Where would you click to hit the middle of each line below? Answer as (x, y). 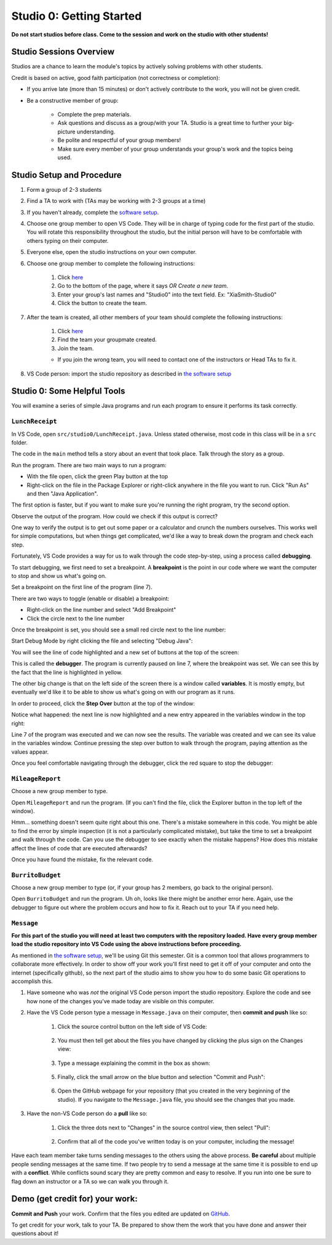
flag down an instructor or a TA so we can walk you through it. (90, 1181)
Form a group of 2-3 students (64, 189)
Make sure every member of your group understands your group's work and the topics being (175, 149)
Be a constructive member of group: (73, 100)
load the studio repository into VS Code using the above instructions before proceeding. (127, 944)
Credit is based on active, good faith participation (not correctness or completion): (116, 77)
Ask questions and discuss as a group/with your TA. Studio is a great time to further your (170, 123)
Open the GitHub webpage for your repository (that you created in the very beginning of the (174, 1091)
